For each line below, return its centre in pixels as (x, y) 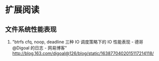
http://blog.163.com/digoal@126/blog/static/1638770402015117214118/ (83, 53)
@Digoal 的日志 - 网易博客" (39, 48)
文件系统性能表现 (31, 29)
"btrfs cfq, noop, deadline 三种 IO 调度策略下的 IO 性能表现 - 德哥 (78, 42)
